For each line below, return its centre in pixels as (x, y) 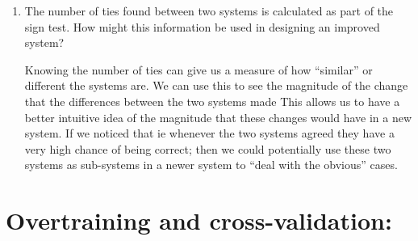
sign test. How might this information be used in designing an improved (202, 26)
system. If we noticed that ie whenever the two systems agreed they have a (209, 133)
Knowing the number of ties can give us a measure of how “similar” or (199, 69)
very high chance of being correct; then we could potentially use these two (208, 148)
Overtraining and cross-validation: (199, 220)
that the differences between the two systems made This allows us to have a (212, 101)
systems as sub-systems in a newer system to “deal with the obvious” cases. (211, 165)
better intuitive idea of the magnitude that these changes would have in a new (218, 117)
